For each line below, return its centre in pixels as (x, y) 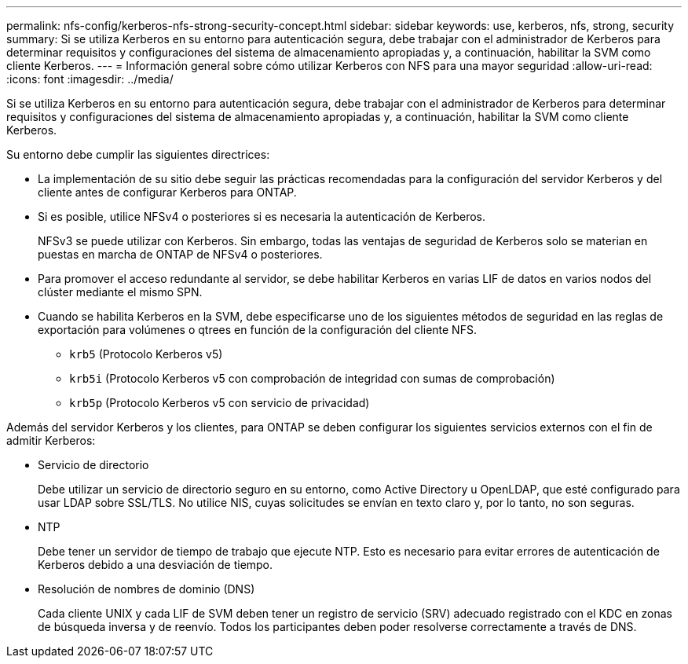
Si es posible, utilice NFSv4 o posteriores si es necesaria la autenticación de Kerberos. (262, 216)
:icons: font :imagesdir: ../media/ (90, 79)
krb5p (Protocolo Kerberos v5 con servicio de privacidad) (220, 403)
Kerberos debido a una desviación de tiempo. (156, 565)
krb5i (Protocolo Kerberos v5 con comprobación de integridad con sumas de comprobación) (312, 378)
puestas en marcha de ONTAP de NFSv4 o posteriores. (180, 254)
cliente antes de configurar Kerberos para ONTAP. (167, 192)
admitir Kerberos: (51, 440)
